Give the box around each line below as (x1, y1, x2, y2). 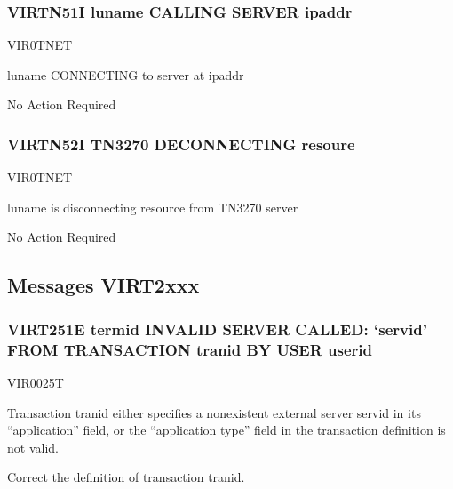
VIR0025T (7, 373, 64, 391)
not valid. (7, 437, 59, 456)
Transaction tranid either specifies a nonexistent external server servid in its (7, 403, 421, 421)
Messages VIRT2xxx (7, 271, 200, 299)
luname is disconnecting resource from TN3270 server (7, 197, 298, 216)
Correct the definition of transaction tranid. (7, 468, 245, 486)
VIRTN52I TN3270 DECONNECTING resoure (7, 132, 355, 155)
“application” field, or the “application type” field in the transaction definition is (7, 421, 446, 439)
